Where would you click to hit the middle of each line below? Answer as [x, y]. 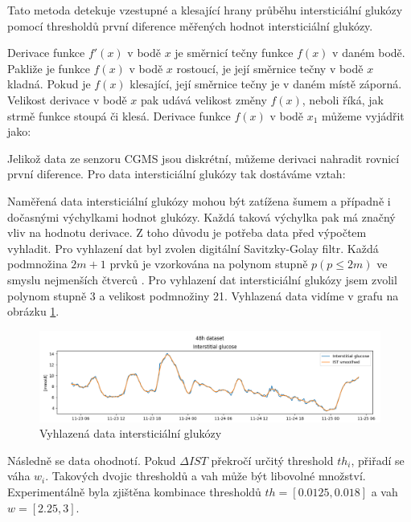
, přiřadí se [378, 460]
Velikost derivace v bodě [67, 99]
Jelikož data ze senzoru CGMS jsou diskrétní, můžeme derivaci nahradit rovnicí [203, 158]
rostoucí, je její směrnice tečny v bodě [270, 68]
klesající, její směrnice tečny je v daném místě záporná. [266, 84]
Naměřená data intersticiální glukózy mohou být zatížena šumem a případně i [199, 200]
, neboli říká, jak [343, 99]
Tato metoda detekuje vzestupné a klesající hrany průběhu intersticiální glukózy [205, 10]
